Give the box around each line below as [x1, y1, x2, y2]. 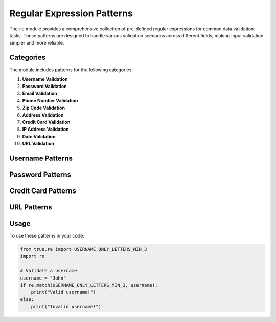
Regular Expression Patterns [9, 8, 133, 19]
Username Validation [22, 76, 68, 82]
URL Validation [22, 141, 55, 147]
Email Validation [22, 90, 57, 97]
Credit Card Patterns [9, 186, 77, 195]
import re [20, 253, 45, 260]
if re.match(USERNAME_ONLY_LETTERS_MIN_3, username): [20, 282, 158, 288]
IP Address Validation [22, 126, 69, 133]
